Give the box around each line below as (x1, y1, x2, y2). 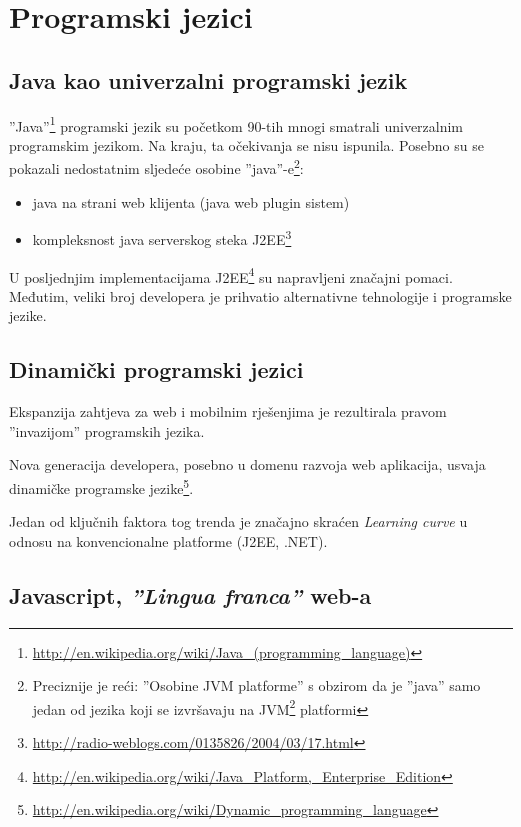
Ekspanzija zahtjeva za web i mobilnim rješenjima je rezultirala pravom (9, 401, 447, 422)
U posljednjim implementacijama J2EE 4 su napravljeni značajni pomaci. (9, 263, 453, 287)
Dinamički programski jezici (9, 354, 304, 385)
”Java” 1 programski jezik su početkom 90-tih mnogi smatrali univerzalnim (9, 112, 464, 136)
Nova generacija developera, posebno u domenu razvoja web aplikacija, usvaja (9, 454, 486, 475)
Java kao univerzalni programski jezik (9, 64, 408, 95)
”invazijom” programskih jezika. (9, 420, 205, 441)
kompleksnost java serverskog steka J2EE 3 (32, 226, 292, 249)
